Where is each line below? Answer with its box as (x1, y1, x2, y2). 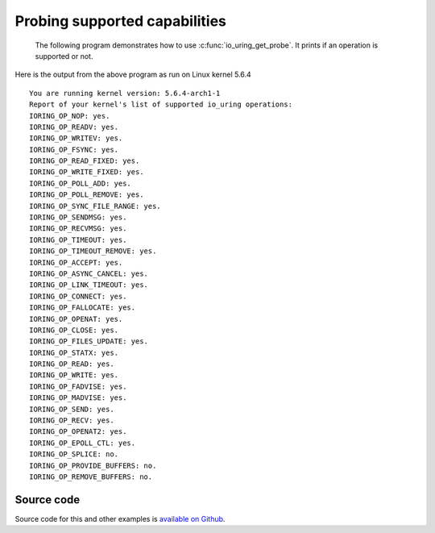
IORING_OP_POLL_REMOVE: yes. (29, 190, 144, 199)
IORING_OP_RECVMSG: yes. (29, 224, 127, 233)
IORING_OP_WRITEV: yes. (29, 134, 123, 143)
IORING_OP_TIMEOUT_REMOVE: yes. (29, 247, 157, 256)
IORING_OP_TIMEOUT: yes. (29, 235, 127, 244)
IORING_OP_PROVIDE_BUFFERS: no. (29, 460, 157, 470)
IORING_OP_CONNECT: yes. (29, 291, 127, 301)
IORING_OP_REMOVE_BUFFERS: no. (29, 473, 153, 481)
